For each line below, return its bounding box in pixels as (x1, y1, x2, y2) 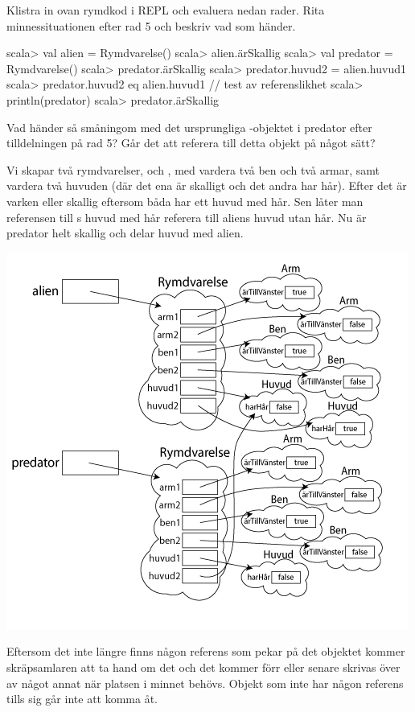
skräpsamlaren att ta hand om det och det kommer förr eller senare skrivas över (6, 658, 401, 675)
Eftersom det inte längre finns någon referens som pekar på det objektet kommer (6, 643, 405, 660)
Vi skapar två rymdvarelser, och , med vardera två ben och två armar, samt (6, 161, 380, 178)
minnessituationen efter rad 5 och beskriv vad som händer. (6, 17, 296, 34)
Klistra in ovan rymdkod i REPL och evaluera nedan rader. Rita (6, 2, 325, 18)
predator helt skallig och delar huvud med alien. (6, 224, 244, 241)
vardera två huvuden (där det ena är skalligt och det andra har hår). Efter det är (6, 177, 407, 194)
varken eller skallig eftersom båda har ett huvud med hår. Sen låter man (6, 192, 364, 209)
